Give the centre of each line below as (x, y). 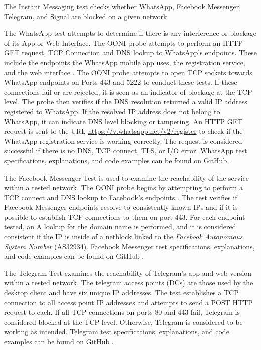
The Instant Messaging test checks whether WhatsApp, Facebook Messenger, (123, 6)
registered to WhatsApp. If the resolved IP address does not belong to (112, 111)
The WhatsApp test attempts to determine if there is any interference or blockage (130, 33)
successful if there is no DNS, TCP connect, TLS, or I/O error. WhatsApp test (126, 151)
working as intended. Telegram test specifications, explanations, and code (117, 332)
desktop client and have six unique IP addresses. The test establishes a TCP (121, 293)
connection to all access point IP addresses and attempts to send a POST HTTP (128, 302)
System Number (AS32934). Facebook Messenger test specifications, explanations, (129, 246)
